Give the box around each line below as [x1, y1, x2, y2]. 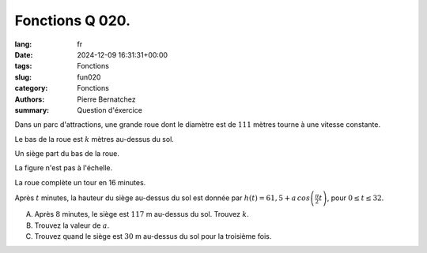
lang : [14, 39, 32, 49]
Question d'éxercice [77, 105, 142, 114]
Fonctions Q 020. [14, 12, 130, 29]
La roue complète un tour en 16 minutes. [14, 177, 146, 187]
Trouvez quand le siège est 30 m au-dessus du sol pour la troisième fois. [34, 232, 272, 241]
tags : [14, 61, 32, 71]
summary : [14, 105, 50, 114]
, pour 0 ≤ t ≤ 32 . [327, 193, 384, 203]
